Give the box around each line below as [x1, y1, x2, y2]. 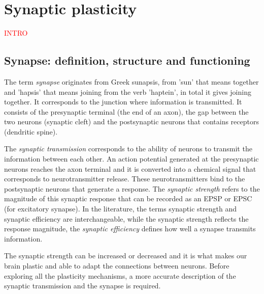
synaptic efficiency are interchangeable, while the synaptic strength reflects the [4, 213, 249, 224]
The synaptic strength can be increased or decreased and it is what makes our [4, 250, 247, 261]
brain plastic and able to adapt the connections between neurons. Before [4, 260, 229, 271]
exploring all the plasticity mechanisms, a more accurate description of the [4, 270, 236, 281]
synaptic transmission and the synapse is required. [4, 280, 161, 291]
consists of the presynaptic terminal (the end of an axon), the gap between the [4, 106, 249, 117]
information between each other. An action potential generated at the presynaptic [4, 153, 259, 164]
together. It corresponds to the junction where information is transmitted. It [4, 96, 242, 107]
